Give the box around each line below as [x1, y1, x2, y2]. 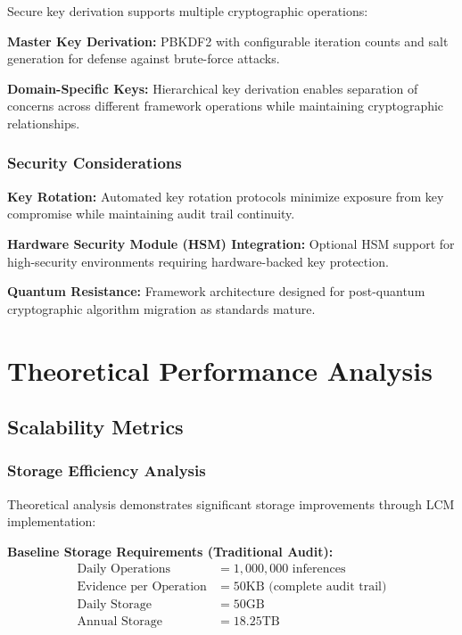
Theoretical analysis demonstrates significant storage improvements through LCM [7, 494, 455, 513]
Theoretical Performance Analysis [7, 351, 433, 388]
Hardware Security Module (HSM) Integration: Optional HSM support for [7, 234, 455, 252]
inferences [292, 562, 346, 575]
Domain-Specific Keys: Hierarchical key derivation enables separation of [7, 78, 418, 97]
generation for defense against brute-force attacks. [7, 49, 280, 68]
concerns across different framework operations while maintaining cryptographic [7, 96, 444, 115]
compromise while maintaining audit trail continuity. [7, 204, 295, 223]
